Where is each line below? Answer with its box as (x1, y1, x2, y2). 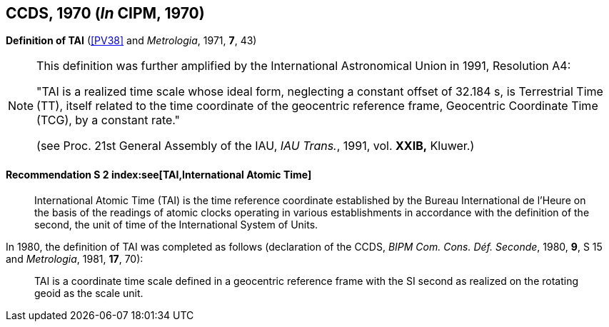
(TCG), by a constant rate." (36, 113, 181, 128)
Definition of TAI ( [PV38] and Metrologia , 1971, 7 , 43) (6, 34, 257, 47)
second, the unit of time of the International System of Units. (34, 218, 318, 231)
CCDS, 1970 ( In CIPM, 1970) (6, 4, 205, 22)
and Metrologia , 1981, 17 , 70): (6, 252, 144, 265)
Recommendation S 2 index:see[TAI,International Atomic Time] (6, 168, 312, 181)
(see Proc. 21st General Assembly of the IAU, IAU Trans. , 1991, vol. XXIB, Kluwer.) (36, 139, 475, 154)
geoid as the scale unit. (34, 286, 144, 299)
